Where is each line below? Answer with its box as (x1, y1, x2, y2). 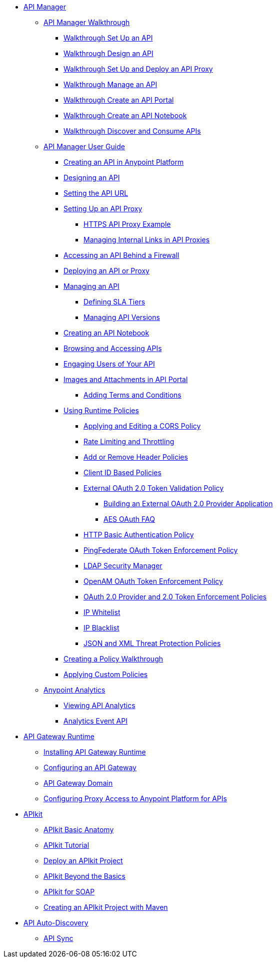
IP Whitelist (83, 608, 120, 616)
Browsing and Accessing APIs (63, 344, 162, 353)
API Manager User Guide (43, 142, 125, 151)
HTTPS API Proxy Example (83, 220, 171, 228)
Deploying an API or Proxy (63, 266, 149, 275)
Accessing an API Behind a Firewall (63, 251, 179, 259)
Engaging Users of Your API (63, 360, 155, 368)
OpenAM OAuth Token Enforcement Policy (83, 577, 223, 585)
